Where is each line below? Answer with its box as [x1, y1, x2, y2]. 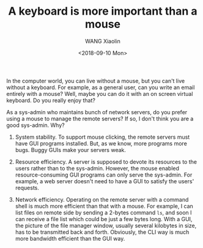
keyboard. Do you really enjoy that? [6, 97, 96, 104]
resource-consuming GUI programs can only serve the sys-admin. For [15, 171, 193, 178]
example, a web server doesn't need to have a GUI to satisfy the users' [15, 177, 194, 184]
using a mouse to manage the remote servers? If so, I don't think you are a [6, 115, 194, 122]
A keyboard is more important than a [8, 4, 197, 18]
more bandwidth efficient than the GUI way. [15, 235, 125, 242]
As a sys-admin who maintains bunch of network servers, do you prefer [6, 108, 188, 115]
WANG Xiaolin [85, 37, 120, 45]
